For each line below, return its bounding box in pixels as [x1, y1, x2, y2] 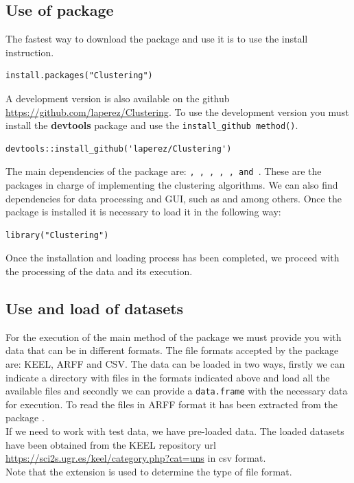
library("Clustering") [5, 230, 109, 240]
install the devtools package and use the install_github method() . [5, 118, 298, 132]
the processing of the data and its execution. [5, 264, 193, 279]
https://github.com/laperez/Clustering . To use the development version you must [5, 104, 349, 119]
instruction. [5, 45, 54, 59]
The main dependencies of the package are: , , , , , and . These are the [5, 164, 322, 178]
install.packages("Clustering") [5, 71, 153, 81]
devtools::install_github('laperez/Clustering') [5, 143, 232, 154]
